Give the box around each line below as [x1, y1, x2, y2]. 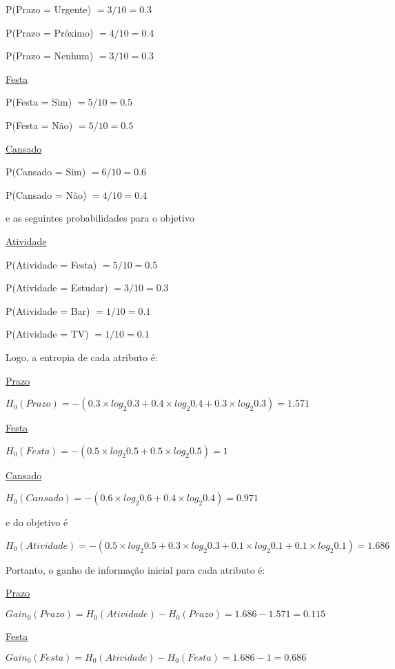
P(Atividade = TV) [6, 327, 89, 341]
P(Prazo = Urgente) [6, 2, 92, 16]
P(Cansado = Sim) [6, 164, 86, 179]
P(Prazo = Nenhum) [6, 48, 94, 63]
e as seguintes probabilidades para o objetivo [6, 211, 194, 225]
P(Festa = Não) [6, 117, 73, 132]
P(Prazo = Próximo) [6, 25, 94, 39]
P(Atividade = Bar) [6, 303, 90, 318]
